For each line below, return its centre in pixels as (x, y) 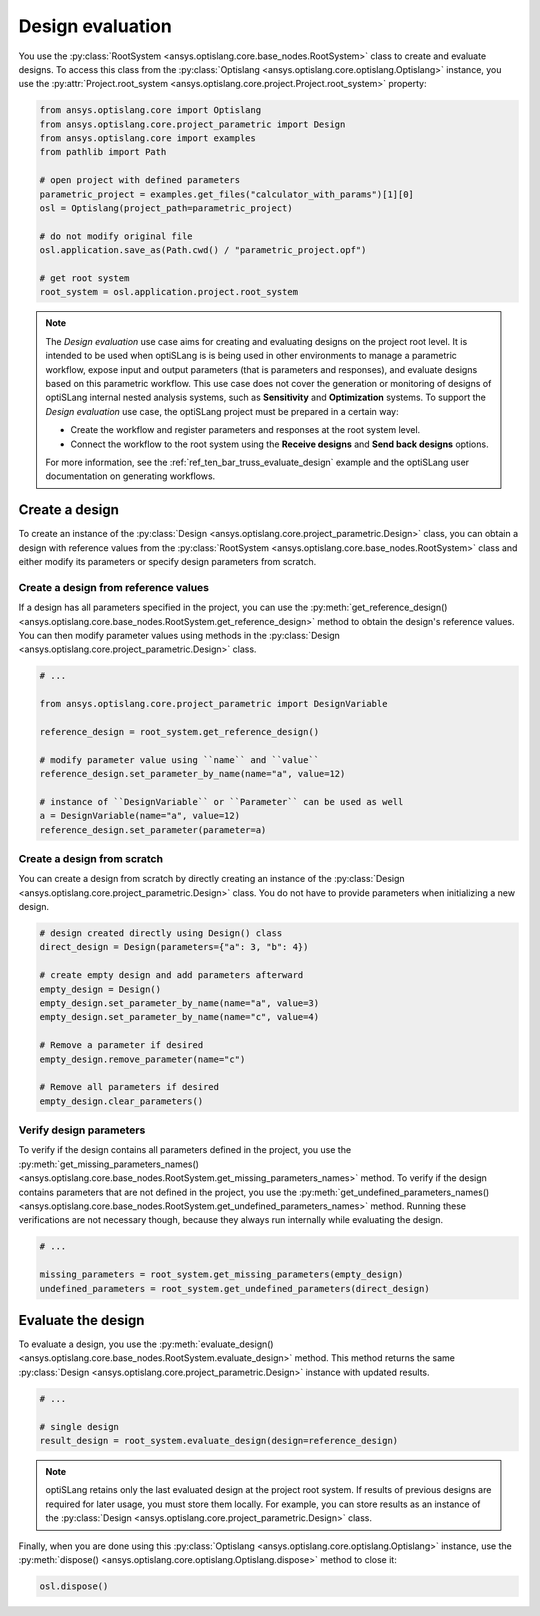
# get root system (84, 278)
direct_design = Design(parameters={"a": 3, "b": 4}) (174, 947)
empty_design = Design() (100, 989)
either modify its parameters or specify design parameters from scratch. (167, 561)
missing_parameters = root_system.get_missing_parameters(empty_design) (221, 1274)
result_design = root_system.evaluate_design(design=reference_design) (219, 1441)
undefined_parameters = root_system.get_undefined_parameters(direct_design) (234, 1288)
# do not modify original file (116, 236)
